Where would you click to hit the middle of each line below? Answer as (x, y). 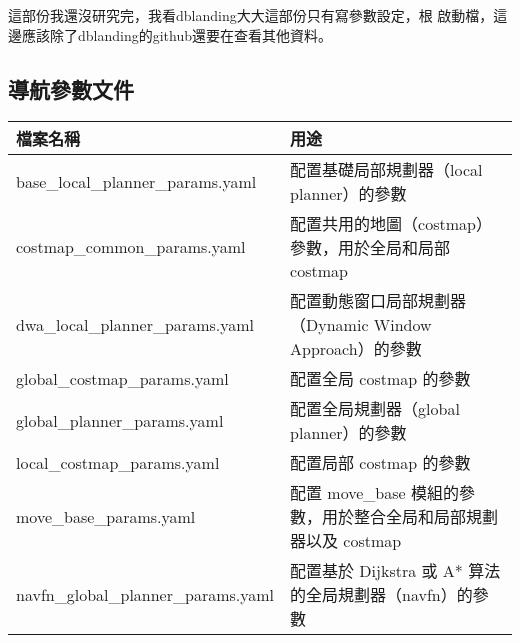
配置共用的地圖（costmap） (391, 224)
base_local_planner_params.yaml (136, 181)
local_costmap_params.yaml (118, 462)
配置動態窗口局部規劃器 (378, 301)
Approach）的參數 (356, 349)
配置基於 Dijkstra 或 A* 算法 (395, 571)
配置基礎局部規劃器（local (386, 170)
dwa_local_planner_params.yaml (135, 324)
